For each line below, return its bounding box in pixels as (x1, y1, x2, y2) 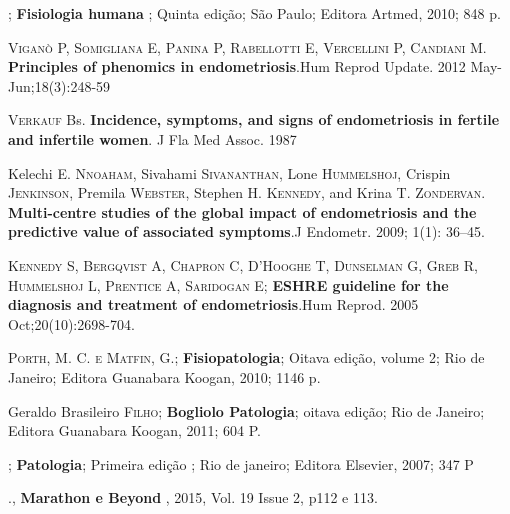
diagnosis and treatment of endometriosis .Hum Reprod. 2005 (8, 294, 419, 315)
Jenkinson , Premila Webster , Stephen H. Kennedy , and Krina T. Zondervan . (8, 182, 486, 203)
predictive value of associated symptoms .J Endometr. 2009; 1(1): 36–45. (8, 221, 485, 242)
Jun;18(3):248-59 (8, 75, 111, 96)
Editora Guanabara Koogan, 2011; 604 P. (8, 420, 262, 441)
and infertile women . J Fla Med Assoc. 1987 (8, 128, 297, 149)
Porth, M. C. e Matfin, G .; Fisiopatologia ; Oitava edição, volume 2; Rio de (8, 347, 485, 368)
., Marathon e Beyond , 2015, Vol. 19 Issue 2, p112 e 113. (8, 487, 378, 508)
